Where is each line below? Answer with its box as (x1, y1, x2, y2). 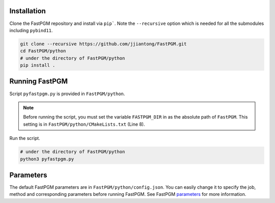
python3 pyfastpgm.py (20, 156, 74, 162)
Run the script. (9, 135, 40, 141)
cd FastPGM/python (20, 48, 66, 54)
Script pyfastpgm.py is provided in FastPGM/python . (9, 91, 125, 97)
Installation (9, 7, 46, 15)
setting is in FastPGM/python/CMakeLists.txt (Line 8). (23, 121, 145, 127)
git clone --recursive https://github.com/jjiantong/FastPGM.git (20, 41, 187, 47)
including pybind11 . (9, 27, 53, 33)
